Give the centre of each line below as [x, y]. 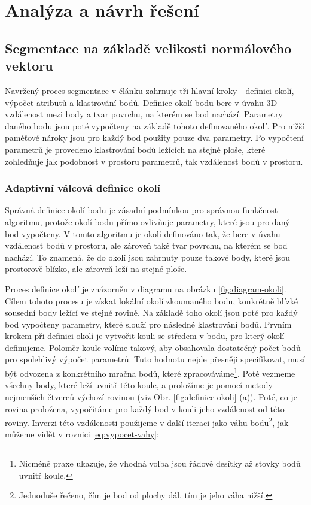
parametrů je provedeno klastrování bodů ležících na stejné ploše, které [135, 149]
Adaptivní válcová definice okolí [83, 188]
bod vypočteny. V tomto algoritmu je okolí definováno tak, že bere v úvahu [143, 233]
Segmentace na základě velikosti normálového [148, 48]
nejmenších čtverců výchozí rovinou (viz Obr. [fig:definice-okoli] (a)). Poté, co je [151, 396]
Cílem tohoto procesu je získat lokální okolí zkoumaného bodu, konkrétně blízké [151, 300]
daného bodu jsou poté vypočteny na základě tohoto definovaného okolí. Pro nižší [155, 126]
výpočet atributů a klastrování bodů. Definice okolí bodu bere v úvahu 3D [141, 102]
